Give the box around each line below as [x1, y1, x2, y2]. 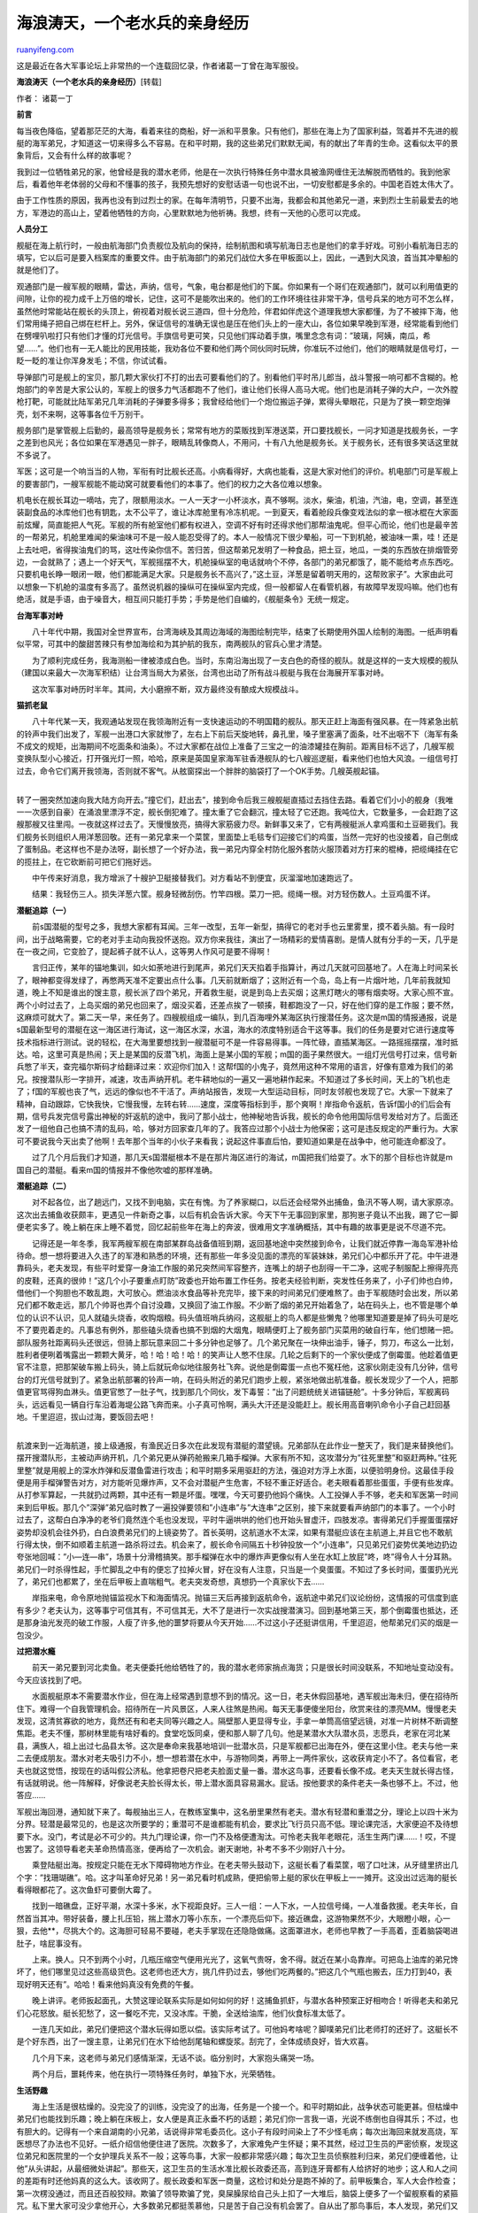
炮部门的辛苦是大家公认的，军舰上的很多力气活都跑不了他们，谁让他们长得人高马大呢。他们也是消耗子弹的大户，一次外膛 [16, 383, 459, 394]
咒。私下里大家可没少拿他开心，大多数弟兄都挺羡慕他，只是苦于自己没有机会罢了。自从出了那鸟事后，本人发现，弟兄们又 [16, 2201, 459, 2211]
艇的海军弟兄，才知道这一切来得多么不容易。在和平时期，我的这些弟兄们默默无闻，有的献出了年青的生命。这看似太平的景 [16, 137, 459, 148]
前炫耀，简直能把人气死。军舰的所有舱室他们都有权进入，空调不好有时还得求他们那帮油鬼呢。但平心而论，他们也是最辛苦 [16, 519, 459, 530]
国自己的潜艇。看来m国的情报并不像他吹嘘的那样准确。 [16, 1164, 218, 1175]
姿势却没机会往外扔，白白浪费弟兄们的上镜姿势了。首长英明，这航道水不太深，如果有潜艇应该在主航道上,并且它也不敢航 [16, 1527, 453, 1538]
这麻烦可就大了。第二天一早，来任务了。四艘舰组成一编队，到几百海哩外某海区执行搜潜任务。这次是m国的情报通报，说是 [16, 1012, 458, 1022]
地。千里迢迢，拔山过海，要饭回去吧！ [16, 1412, 157, 1422]
